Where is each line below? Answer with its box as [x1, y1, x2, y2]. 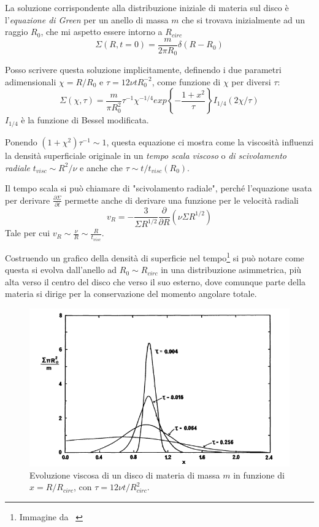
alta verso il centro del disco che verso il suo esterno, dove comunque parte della [5, 275, 306, 288]
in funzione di [233, 468, 285, 481]
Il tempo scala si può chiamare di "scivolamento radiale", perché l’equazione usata [5, 182, 312, 194]
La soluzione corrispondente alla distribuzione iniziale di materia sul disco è [5, 1, 289, 13]
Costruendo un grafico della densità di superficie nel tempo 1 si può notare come [5, 249, 304, 264]
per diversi [231, 75, 271, 88]
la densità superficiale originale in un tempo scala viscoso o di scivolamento [5, 148, 286, 161]
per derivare [5, 193, 50, 206]
